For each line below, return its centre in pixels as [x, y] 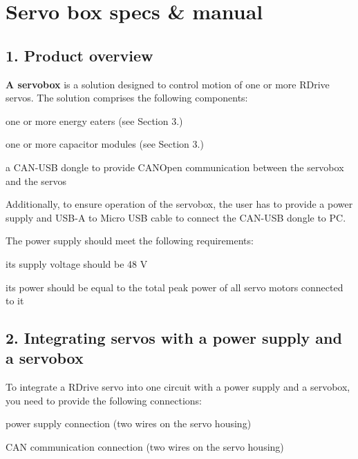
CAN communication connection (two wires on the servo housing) [145, 447]
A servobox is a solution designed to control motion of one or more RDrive [168, 84]
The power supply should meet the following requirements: [130, 241]
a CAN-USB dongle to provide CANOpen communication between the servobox [175, 167]
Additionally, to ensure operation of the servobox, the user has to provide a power [179, 204]
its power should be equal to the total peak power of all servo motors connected [175, 287]
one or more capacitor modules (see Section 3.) [105, 144]
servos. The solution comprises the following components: [127, 98]
